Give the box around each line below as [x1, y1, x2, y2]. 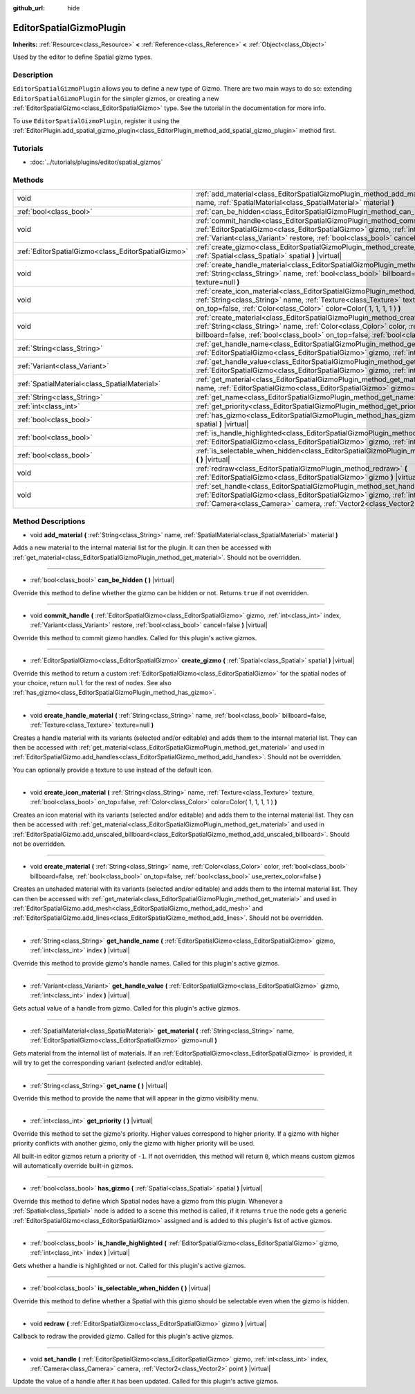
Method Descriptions [12, 516, 86, 526]
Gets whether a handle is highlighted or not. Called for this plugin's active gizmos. [12, 1261, 246, 1269]
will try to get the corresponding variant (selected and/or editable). [12, 1059, 203, 1067]
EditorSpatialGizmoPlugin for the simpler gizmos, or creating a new [12, 94, 219, 102]
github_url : [12, 4, 45, 12]
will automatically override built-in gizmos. [12, 1161, 134, 1170]
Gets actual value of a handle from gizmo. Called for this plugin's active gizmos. [12, 1004, 241, 1012]
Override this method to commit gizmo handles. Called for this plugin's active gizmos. [12, 633, 257, 642]
